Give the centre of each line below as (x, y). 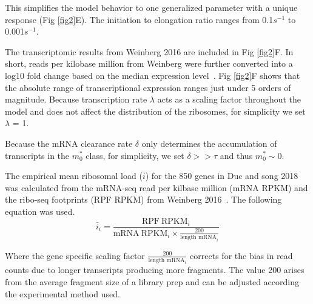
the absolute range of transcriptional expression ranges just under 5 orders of (148, 87)
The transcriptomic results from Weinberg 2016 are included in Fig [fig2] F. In (149, 51)
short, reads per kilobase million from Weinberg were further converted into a (149, 63)
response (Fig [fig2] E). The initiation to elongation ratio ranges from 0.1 (139, 19)
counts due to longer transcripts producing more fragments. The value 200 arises (155, 270)
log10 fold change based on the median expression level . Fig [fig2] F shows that (153, 75)
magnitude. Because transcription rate (76, 99)
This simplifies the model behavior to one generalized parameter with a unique (151, 7)
